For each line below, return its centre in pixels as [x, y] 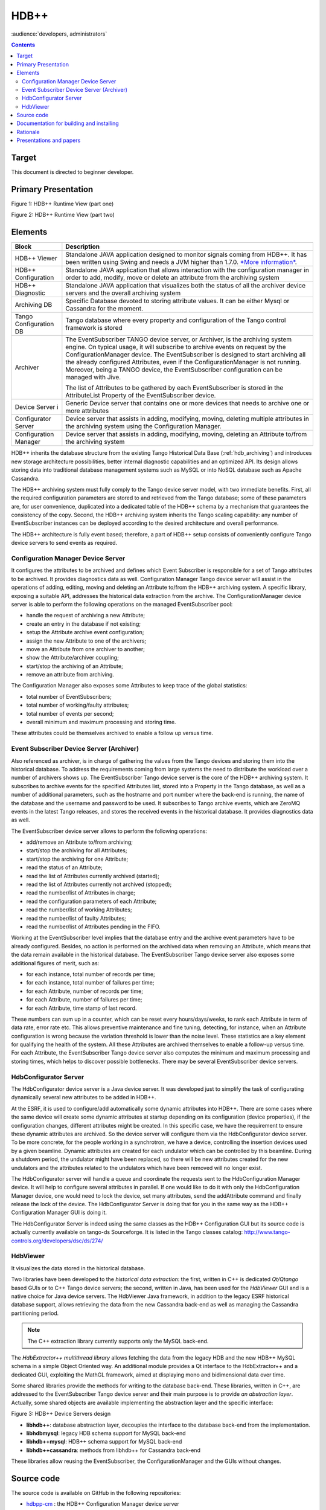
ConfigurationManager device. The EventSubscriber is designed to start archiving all [186, 355]
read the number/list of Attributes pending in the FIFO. [94, 927]
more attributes [87, 411]
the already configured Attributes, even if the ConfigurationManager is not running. [183, 362]
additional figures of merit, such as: [55, 963]
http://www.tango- [267, 1232]
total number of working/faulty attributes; [78, 705]
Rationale [28, 132]
